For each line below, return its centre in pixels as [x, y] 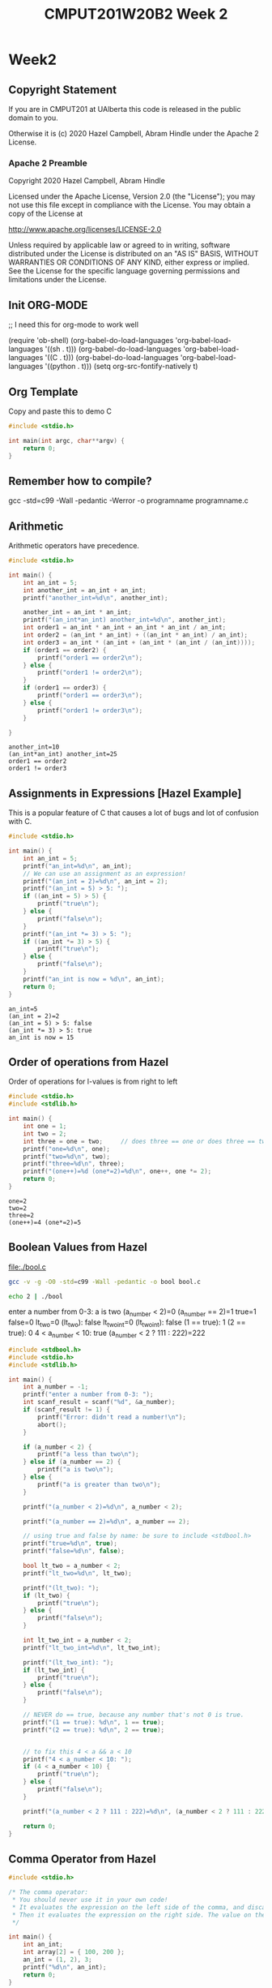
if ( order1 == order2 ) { [65, 650]
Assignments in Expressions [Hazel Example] [125, 793]
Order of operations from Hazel [88, 1062]
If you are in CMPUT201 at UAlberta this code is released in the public [125, 109]
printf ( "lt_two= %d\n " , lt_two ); [77, 1573]
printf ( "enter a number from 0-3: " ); [88, 1395]
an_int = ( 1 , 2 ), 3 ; [57, 1960]
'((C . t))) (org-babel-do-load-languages [112, 358]
